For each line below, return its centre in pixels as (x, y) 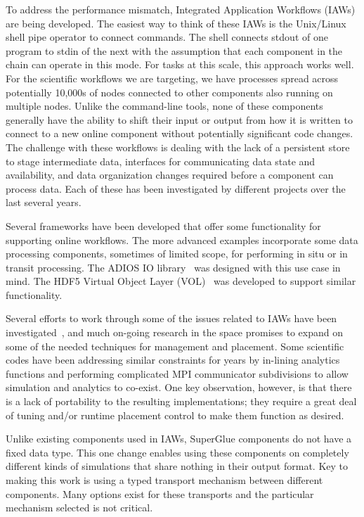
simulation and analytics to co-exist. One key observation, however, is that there (179, 387)
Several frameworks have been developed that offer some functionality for (163, 225)
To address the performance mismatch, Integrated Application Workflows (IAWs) (181, 9)
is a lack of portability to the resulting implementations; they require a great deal (181, 401)
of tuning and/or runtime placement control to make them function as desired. (175, 415)
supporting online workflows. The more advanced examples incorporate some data (182, 240)
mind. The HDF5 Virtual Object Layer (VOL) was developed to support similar (181, 281)
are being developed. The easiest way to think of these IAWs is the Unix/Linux (176, 23)
